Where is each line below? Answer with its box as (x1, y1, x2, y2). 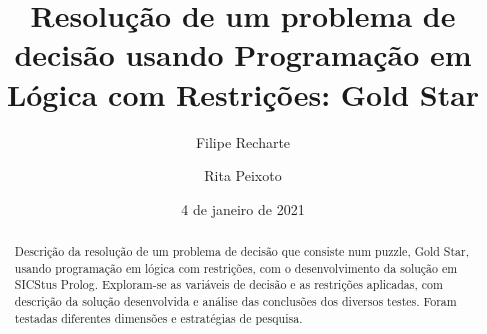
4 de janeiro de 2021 (181, 198, 305, 219)
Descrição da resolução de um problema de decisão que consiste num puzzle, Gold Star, (14, 243, 469, 260)
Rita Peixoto (204, 165, 282, 186)
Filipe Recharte (195, 131, 291, 152)
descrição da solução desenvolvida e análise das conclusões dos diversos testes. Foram (14, 293, 457, 310)
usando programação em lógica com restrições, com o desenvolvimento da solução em (14, 259, 458, 276)
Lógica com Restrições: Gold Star (6, 73, 480, 114)
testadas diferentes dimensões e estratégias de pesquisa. (14, 309, 303, 326)
